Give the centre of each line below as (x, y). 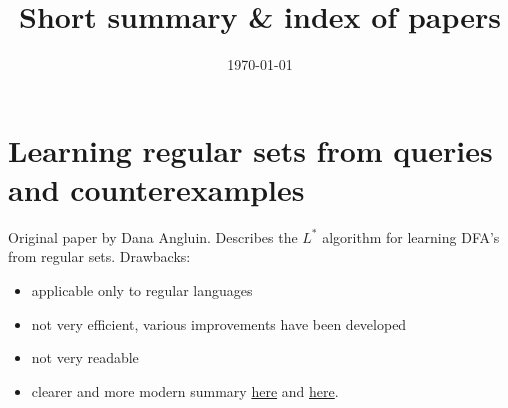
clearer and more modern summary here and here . (185, 390)
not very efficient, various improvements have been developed (219, 323)
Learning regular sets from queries (250, 149)
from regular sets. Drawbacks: (99, 256)
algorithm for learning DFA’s (411, 236)
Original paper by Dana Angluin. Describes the (153, 236)
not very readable (85, 357)
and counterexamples (156, 188)
